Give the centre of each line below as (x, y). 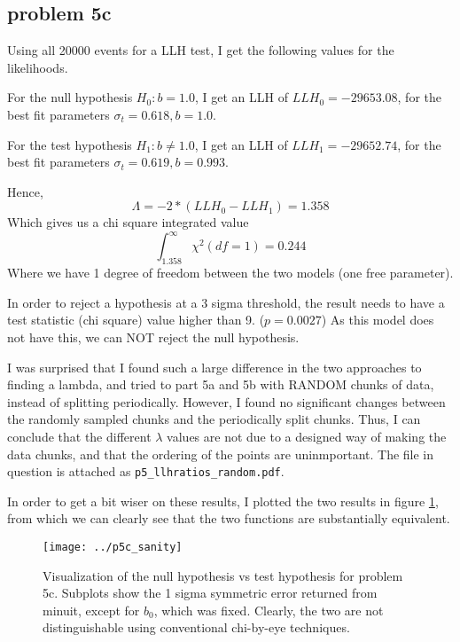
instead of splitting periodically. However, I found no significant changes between (226, 401)
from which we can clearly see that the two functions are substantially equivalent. (229, 518)
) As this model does (378, 320)
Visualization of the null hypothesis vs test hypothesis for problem (223, 575)
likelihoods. (38, 67)
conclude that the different (79, 436)
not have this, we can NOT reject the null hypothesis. (153, 337)
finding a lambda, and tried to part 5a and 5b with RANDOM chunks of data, (221, 384)
